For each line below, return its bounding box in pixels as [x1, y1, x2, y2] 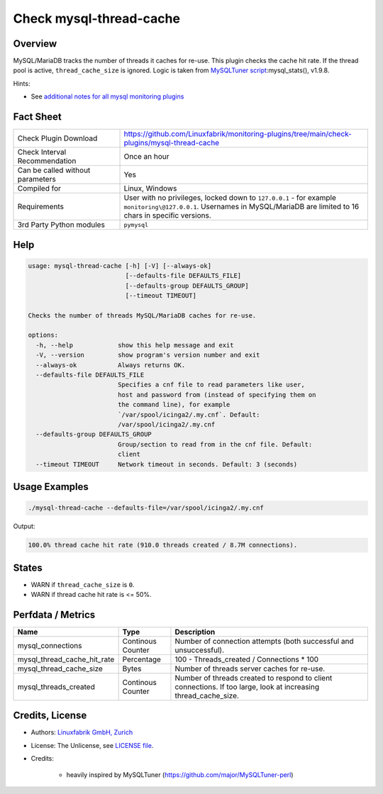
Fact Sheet [13, 111, 62, 123]
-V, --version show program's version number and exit [35, 351, 260, 359]
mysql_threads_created [17, 681, 95, 691]
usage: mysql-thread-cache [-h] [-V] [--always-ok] [28, 262, 212, 269]
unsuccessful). [174, 645, 225, 655]
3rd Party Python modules [17, 220, 106, 230]
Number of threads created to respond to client [174, 673, 333, 683]
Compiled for [17, 184, 62, 194]
